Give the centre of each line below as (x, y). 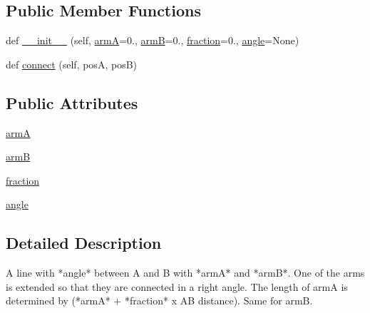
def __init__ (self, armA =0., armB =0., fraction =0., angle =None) (153, 40)
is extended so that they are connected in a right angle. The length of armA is (177, 286)
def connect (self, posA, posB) (71, 64)
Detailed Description (84, 243)
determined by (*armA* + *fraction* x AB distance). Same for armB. (159, 301)
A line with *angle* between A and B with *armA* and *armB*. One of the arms (185, 273)
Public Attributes (72, 102)
